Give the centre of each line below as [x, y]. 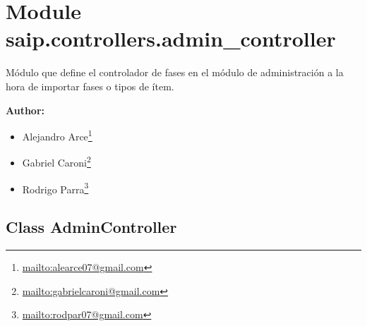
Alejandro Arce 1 [57, 135]
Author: [25, 110]
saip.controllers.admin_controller [171, 38]
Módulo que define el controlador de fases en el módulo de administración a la [175, 72]
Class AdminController [91, 227]
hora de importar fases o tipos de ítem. [90, 86]
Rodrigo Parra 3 [55, 188]
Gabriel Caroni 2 [56, 161]
